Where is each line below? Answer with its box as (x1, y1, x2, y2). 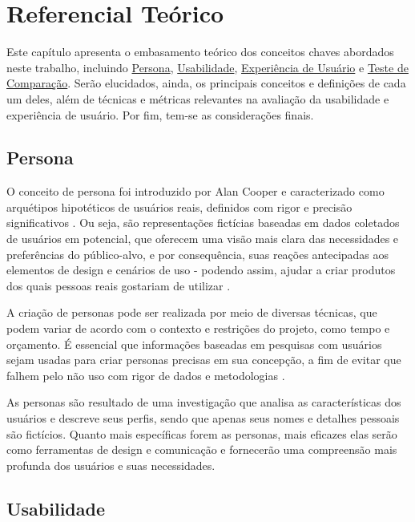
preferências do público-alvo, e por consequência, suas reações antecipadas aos (6, 245, 389, 262)
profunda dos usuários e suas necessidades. (6, 456, 216, 473)
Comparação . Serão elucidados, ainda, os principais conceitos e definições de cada (6, 75, 406, 91)
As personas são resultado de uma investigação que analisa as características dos (6, 394, 401, 411)
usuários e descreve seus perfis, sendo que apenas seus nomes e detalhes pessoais (6, 410, 400, 427)
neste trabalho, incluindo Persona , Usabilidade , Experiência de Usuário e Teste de (6, 59, 409, 75)
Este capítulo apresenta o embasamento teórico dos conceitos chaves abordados (6, 43, 394, 60)
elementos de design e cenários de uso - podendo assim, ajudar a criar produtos (6, 261, 396, 278)
